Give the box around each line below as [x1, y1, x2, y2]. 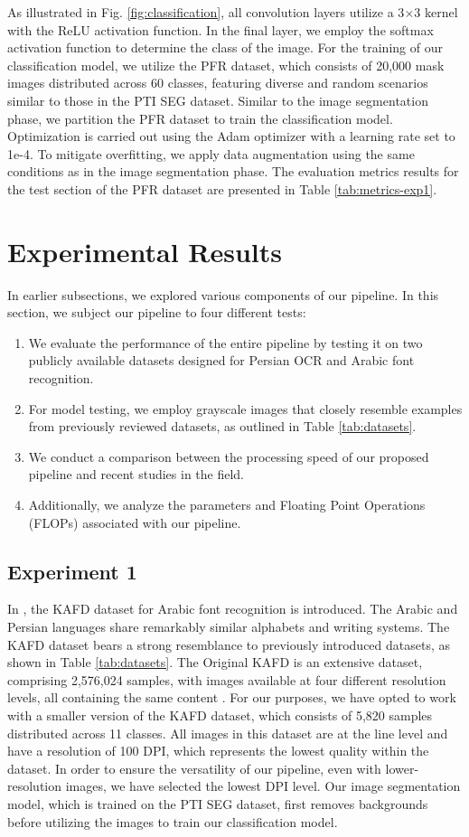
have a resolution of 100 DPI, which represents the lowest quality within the [7, 741, 429, 760]
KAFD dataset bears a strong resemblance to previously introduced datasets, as [7, 635, 451, 654]
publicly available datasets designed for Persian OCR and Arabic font [28, 351, 415, 370]
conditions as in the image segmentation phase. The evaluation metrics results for [7, 162, 459, 181]
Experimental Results [7, 232, 282, 269]
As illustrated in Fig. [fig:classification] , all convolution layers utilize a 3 [7, 3, 405, 21]
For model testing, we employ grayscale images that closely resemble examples [28, 399, 463, 418]
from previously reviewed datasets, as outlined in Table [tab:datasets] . [28, 417, 417, 436]
